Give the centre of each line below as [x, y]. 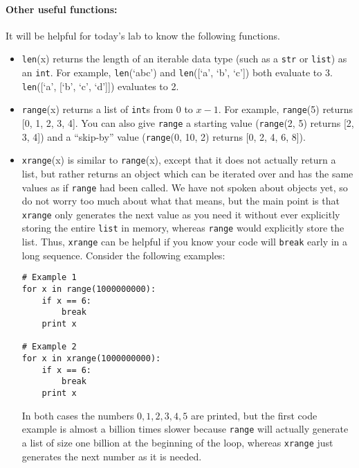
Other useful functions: [62, 9]
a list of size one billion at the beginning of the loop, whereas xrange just [177, 442]
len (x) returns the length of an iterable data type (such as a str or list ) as [184, 59]
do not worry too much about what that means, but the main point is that [181, 201]
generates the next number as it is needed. [112, 456]
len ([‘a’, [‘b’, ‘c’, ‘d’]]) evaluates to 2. [100, 86]
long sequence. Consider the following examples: [123, 255]
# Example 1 [49, 278]
